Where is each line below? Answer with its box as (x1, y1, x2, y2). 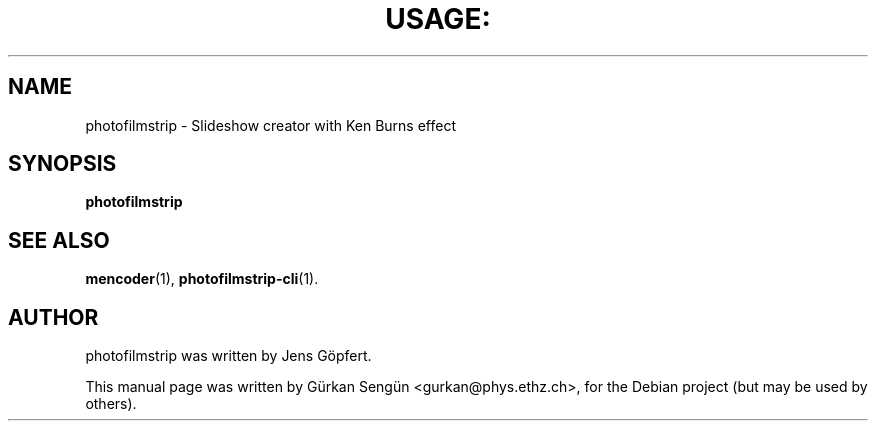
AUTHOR (8, 304, 99, 330)
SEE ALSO (8, 227, 110, 253)
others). (85, 395, 137, 413)
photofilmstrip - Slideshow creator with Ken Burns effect (85, 116, 457, 134)
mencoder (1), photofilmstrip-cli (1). (85, 270, 319, 288)
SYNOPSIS (8, 151, 117, 177)
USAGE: (385, 2, 491, 36)
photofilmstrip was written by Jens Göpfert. (85, 347, 372, 365)
